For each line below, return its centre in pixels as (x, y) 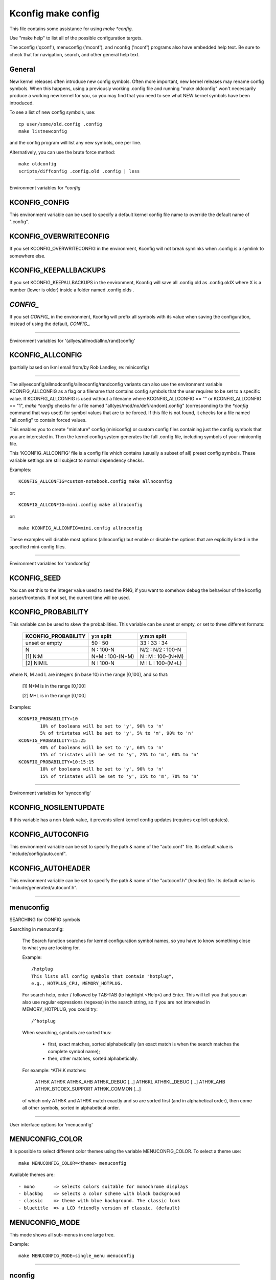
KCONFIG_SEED (35, 578)
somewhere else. (28, 255)
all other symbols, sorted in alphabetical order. (71, 1108)
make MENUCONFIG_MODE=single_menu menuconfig (77, 1256)
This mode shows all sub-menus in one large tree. (62, 1234)
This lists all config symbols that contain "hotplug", (103, 976)
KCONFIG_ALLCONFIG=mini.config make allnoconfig (80, 505)
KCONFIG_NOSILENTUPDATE (57, 807)
